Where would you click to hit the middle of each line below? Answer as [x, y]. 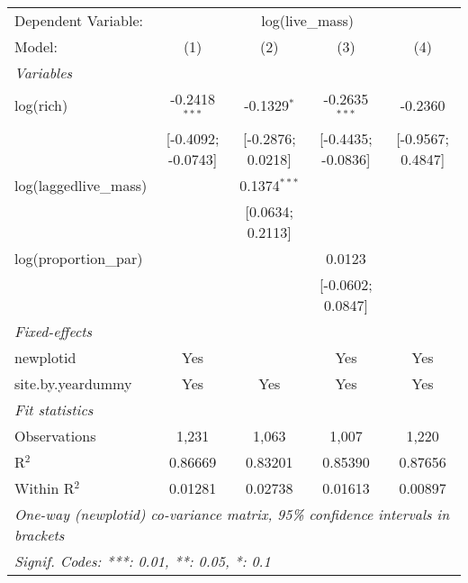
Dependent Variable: [79, 20]
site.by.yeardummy [73, 383]
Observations [55, 435]
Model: [36, 46]
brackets [40, 534]
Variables [44, 73]
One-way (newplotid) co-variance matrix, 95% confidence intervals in [232, 514]
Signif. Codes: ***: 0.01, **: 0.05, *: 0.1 [143, 560]
